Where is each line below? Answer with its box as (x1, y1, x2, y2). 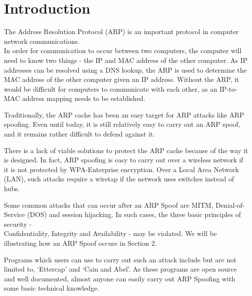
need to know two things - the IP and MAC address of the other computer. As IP (4, 55, 248, 65)
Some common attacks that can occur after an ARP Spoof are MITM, (4, 199, 214, 210)
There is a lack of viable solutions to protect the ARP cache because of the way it (4, 145, 248, 155)
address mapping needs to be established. (22, 93, 145, 103)
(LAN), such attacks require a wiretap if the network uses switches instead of (4, 174, 234, 184)
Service (4, 209, 25, 219)
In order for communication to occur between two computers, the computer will (4, 45, 242, 56)
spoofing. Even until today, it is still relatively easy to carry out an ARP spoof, (4, 119, 240, 129)
